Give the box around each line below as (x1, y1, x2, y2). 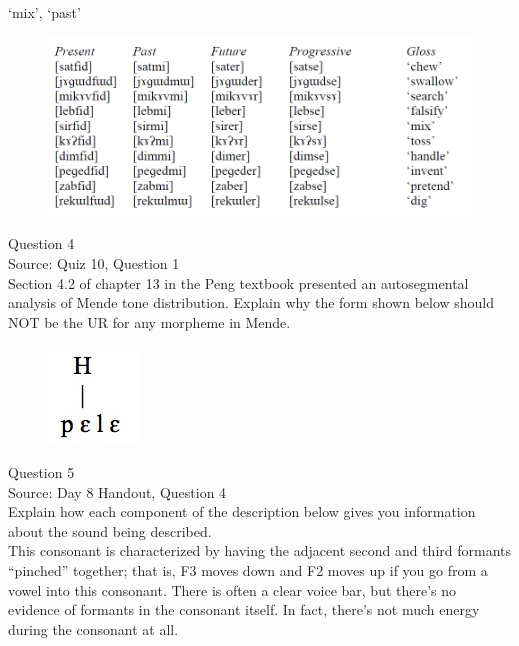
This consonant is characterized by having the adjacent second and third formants (8, 540, 511, 561)
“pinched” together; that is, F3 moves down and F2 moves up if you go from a (8, 559, 488, 580)
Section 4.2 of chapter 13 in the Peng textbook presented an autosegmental (8, 272, 469, 293)
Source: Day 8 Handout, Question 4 (8, 481, 227, 502)
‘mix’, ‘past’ (8, 2, 81, 22)
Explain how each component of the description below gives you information (8, 501, 476, 522)
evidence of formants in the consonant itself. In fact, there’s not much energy (8, 599, 480, 620)
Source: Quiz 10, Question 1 (8, 253, 180, 274)
